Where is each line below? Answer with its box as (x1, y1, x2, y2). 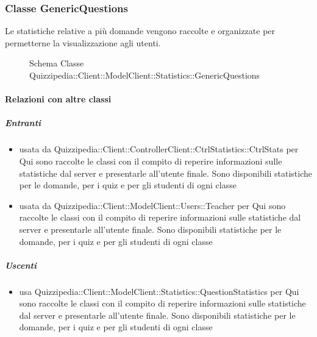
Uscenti (5, 258, 37, 271)
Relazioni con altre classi (5, 93, 112, 105)
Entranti (5, 116, 41, 129)
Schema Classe (29, 57, 84, 69)
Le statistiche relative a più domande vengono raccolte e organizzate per (5, 24, 276, 37)
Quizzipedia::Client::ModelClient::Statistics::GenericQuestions (29, 69, 260, 81)
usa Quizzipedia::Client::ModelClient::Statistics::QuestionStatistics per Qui (19, 285, 299, 297)
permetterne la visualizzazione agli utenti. (5, 36, 161, 49)
